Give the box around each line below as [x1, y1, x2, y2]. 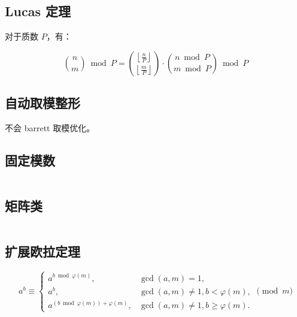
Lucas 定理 [5, 2, 71, 20]
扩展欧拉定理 [5, 242, 80, 261]
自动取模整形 [5, 93, 80, 112]
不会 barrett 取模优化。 [5, 122, 95, 134]
